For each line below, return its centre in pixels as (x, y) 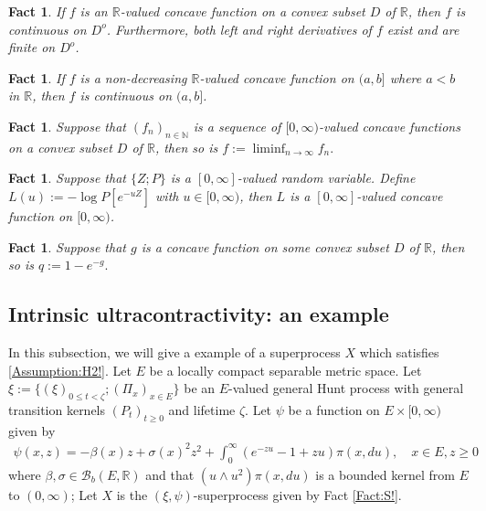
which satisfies (399, 351)
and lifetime (202, 409)
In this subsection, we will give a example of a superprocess (174, 351)
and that (170, 474)
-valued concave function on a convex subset (243, 11)
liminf (269, 149)
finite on (32, 47)
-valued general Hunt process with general (346, 388)
